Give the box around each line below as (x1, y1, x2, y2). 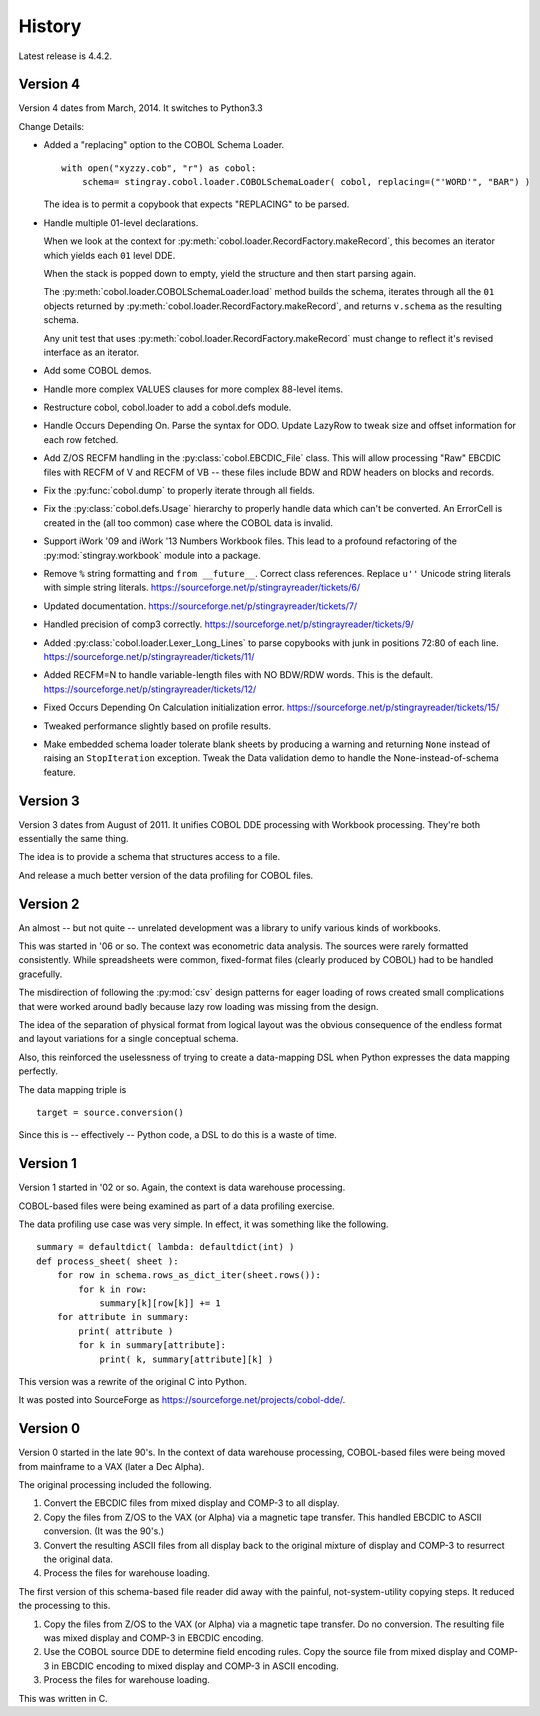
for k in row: (78, 1283, 148, 1295)
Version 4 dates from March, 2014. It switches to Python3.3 (18, 102, 264, 114)
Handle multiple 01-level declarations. (43, 216, 199, 229)
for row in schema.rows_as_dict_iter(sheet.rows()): (56, 1270, 322, 1281)
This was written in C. (18, 1692, 109, 1704)
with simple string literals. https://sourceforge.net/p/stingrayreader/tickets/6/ (43, 581, 360, 594)
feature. (43, 766, 77, 778)
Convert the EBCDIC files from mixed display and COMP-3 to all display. (43, 1497, 340, 1509)
